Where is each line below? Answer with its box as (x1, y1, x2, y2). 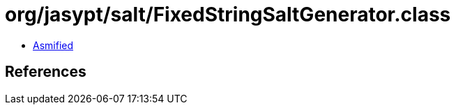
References (5, 63, 86, 81)
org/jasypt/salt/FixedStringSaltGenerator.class (5, 3, 451, 26)
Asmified (33, 39, 74, 51)
